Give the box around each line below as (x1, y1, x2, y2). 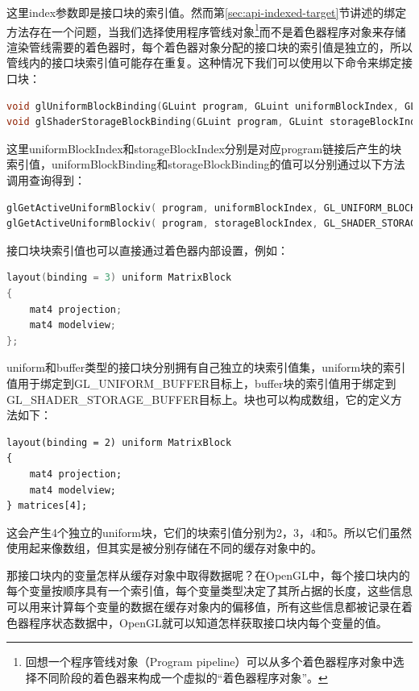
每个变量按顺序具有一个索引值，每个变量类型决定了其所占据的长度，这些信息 (6, 582, 413, 599)
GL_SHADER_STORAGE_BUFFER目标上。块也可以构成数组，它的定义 (6, 390, 391, 407)
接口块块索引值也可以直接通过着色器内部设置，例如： (6, 241, 288, 258)
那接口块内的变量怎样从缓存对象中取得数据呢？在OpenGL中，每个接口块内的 (6, 566, 410, 583)
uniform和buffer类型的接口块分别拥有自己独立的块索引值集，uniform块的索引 (6, 359, 406, 376)
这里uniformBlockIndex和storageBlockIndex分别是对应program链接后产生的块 (6, 139, 402, 156)
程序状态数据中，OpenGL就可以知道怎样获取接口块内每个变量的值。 (28, 614, 388, 631)
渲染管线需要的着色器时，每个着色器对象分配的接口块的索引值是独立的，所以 (6, 38, 413, 55)
